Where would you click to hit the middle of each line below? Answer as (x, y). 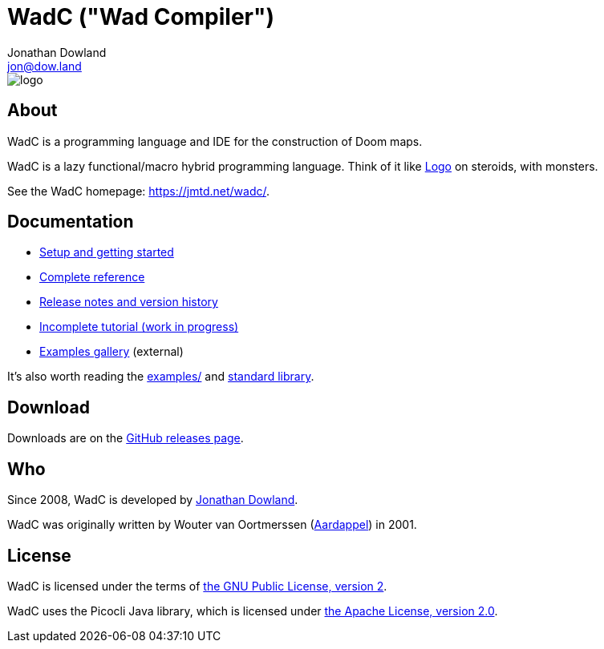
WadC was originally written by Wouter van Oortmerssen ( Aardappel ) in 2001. (212, 525)
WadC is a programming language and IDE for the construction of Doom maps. (215, 141)
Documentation (71, 222)
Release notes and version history (129, 302)
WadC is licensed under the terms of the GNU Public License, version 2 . (197, 586)
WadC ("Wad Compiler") (141, 17)
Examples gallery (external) (111, 352)
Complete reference (92, 277)
